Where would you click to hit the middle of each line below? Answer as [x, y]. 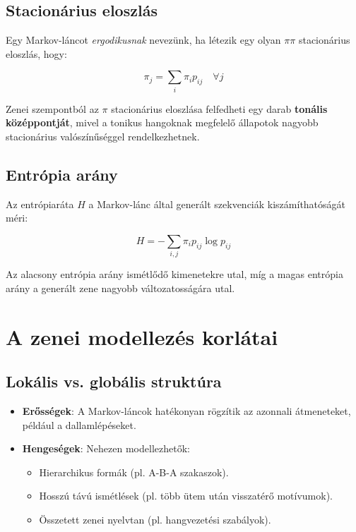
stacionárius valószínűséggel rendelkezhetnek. [103, 136]
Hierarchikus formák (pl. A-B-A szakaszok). [134, 472]
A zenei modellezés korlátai [142, 336]
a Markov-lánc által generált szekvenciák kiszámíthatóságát [217, 204]
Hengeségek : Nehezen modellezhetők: [106, 448]
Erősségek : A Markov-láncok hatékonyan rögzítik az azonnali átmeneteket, [186, 410]
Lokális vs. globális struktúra [114, 381]
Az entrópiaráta [40, 204]
